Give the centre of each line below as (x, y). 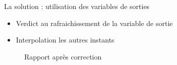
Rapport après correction (63, 56)
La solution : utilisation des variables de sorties (77, 6)
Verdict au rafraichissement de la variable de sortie (94, 23)
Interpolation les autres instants (65, 40)
